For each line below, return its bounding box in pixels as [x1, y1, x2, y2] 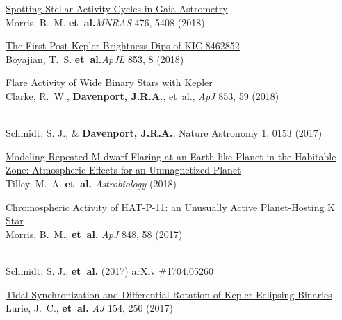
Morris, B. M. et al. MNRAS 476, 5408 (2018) [6, 15, 205, 29]
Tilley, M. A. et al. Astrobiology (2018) [6, 176, 177, 190]
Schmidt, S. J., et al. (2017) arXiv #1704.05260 [6, 263, 213, 278]
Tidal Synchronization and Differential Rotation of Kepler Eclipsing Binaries [6, 287, 332, 301]
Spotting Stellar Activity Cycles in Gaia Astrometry [6, 1, 228, 15]
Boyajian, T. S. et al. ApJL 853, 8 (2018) [6, 51, 184, 66]
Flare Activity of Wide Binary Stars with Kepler [6, 75, 213, 90]
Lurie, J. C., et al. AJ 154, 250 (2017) [6, 301, 173, 315]
